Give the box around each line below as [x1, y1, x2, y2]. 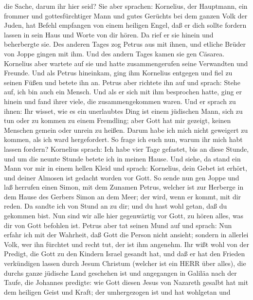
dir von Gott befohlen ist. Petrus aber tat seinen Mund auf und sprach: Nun [4, 220, 232, 230]
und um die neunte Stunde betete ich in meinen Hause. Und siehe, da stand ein [4, 153, 241, 163]
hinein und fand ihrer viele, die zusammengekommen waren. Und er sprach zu [4, 96, 236, 106]
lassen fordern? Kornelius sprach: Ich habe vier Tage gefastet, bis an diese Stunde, [4, 143, 249, 154]
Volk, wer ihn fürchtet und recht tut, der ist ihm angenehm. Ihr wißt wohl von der [4, 239, 249, 249]
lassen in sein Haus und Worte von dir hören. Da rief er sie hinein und [4, 29, 214, 39]
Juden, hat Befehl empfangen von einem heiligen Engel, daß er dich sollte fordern [4, 20, 247, 30]
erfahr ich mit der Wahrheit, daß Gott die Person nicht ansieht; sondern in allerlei [4, 229, 249, 240]
